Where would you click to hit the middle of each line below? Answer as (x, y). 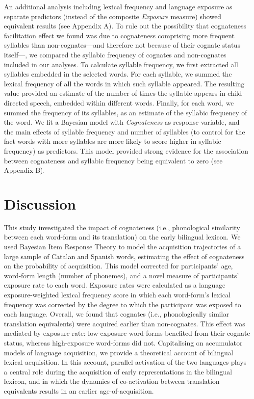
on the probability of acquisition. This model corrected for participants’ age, (118, 266)
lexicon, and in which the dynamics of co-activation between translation (112, 381)
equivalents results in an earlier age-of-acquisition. (79, 390)
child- (236, 93)
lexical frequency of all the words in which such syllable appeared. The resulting (124, 83)
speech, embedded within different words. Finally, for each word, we (132, 102)
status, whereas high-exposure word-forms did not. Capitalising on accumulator (123, 342)
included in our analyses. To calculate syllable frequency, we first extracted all (121, 64)
